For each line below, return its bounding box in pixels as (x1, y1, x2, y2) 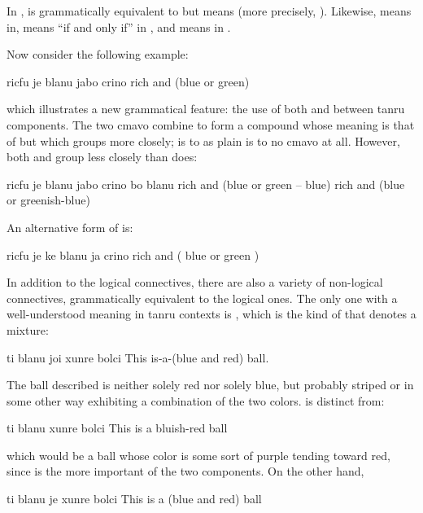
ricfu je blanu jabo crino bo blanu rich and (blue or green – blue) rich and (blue (7, 175, 405, 192)
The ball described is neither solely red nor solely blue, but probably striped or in (7, 376, 414, 393)
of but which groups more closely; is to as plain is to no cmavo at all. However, (7, 132, 400, 149)
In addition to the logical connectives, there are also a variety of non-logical (7, 274, 383, 291)
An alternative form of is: (7, 218, 133, 235)
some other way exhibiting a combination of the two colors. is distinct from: (7, 392, 385, 409)
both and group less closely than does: (7, 148, 198, 165)
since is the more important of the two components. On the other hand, (7, 463, 364, 480)
